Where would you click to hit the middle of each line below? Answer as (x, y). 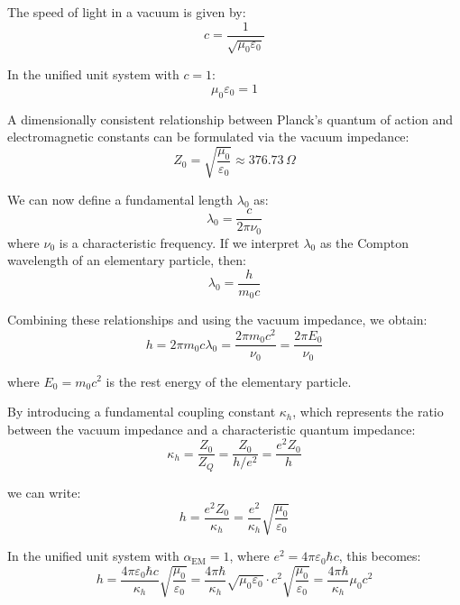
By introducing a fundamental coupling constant (142, 412)
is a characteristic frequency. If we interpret (179, 242)
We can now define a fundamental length (120, 199)
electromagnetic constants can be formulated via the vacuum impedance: (208, 137)
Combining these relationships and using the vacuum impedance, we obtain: (217, 320)
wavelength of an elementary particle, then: (127, 260)
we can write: (44, 492)
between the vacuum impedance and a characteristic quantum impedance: (212, 429)
